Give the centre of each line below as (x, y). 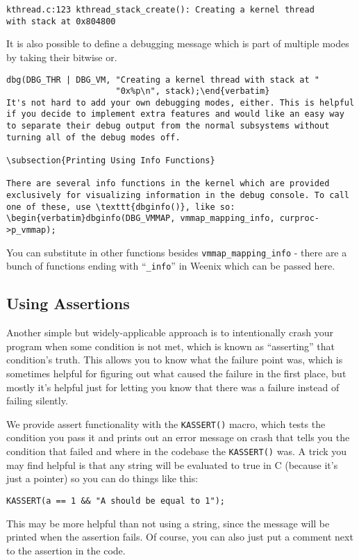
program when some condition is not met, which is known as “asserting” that (171, 346)
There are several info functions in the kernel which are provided (168, 184)
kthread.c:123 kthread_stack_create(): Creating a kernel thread (160, 10)
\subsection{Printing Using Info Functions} (111, 161)
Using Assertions (68, 303)
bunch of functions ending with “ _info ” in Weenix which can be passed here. (171, 266)
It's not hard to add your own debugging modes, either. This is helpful (181, 102)
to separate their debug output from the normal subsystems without (168, 126)
